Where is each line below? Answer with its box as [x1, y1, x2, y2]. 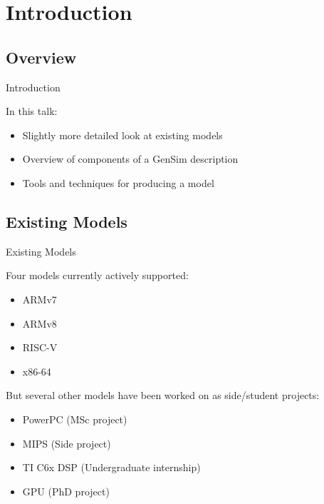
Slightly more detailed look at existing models [22, 127, 223, 142]
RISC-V [22, 340, 58, 355]
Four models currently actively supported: [6, 268, 189, 283]
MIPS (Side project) [22, 435, 111, 450]
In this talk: [6, 104, 58, 119]
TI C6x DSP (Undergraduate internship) [22, 460, 201, 475]
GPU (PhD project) [22, 483, 110, 498]
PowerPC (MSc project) [22, 411, 127, 426]
